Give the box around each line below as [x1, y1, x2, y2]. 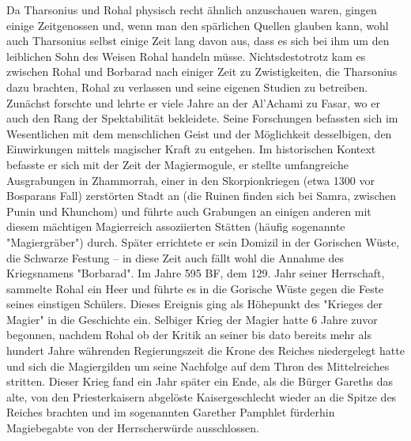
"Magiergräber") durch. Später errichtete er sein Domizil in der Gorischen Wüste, [6, 233, 400, 250]
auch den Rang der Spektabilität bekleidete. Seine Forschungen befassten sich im [6, 110, 398, 126]
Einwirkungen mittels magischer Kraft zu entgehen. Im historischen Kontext [6, 141, 376, 157]
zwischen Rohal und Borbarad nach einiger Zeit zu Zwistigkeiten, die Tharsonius [6, 63, 398, 80]
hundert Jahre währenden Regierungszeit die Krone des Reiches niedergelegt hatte [6, 342, 405, 359]
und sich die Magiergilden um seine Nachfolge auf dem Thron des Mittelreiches [6, 357, 390, 374]
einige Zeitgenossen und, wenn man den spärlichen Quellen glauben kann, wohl [6, 17, 389, 33]
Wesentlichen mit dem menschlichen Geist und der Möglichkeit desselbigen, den [6, 125, 392, 141]
